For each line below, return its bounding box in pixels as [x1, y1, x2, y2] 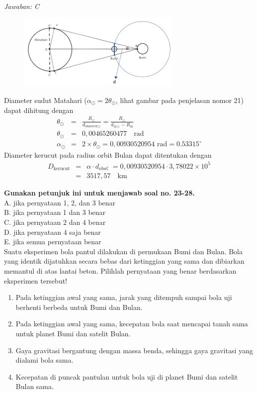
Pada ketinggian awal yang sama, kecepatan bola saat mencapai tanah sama [15, 318, 248, 329]
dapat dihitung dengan [4, 104, 74, 115]
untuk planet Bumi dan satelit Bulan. [15, 328, 131, 338]
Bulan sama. [15, 381, 54, 392]
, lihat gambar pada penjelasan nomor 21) [115, 95, 244, 105]
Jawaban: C [4, 1, 40, 11]
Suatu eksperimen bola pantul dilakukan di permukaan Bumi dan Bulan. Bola [4, 246, 243, 256]
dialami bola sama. [15, 355, 74, 365]
